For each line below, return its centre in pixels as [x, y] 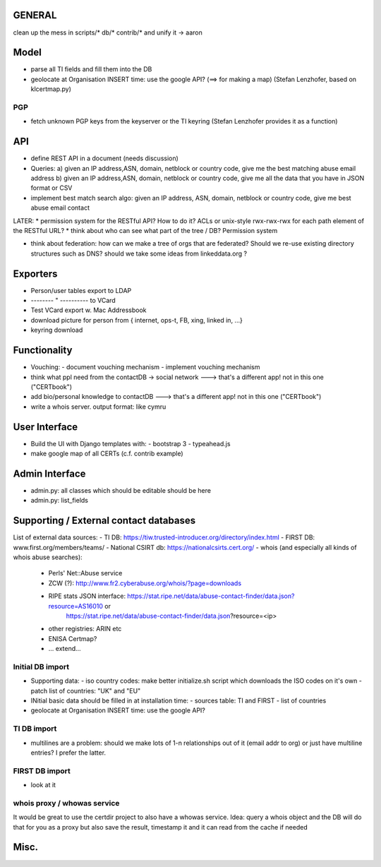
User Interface [46, 427]
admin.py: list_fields [59, 501]
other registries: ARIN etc [85, 629]
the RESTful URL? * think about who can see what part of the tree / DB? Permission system [145, 230]
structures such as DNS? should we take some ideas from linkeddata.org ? [139, 253]
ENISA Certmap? [73, 638]
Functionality [43, 351]
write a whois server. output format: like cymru [98, 407]
